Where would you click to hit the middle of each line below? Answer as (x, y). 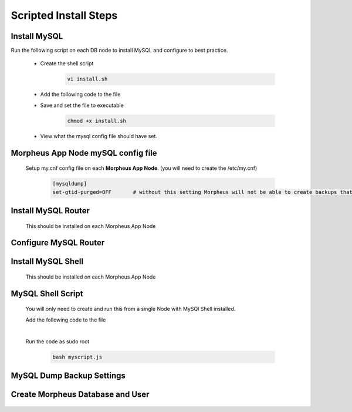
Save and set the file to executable (82, 105)
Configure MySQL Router (58, 243)
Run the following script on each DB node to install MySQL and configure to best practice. (119, 51)
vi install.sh (87, 79)
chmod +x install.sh (97, 121)
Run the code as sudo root (57, 341)
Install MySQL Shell (47, 262)
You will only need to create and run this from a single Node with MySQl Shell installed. (131, 309)
